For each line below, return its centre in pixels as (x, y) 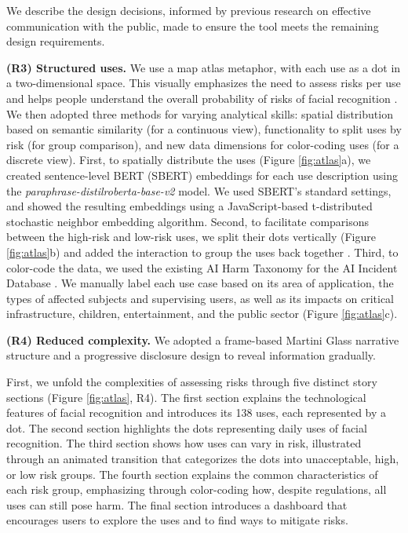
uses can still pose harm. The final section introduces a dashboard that (177, 504)
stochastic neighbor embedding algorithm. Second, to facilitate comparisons (188, 221)
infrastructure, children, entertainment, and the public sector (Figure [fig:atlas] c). (202, 314)
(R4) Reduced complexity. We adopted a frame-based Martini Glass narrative (203, 340)
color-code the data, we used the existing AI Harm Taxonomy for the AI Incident (202, 267)
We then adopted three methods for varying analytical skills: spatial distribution (200, 113)
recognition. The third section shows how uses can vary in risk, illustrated (184, 443)
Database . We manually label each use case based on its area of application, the (200, 283)
